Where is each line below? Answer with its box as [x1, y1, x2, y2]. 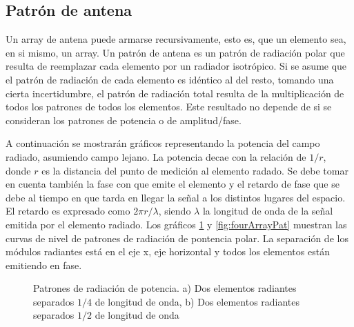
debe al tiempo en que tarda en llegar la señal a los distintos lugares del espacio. [6, 190, 346, 204]
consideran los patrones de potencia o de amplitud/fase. [6, 112, 242, 127]
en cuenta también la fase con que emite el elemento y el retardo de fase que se [6, 177, 340, 191]
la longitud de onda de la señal [202, 204, 333, 218]
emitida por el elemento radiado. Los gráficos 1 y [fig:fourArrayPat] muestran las [6, 217, 347, 231]
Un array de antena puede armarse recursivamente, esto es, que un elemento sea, [6, 32, 346, 46]
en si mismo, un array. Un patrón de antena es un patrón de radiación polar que [6, 45, 345, 59]
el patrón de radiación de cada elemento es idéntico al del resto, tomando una [6, 72, 334, 86]
